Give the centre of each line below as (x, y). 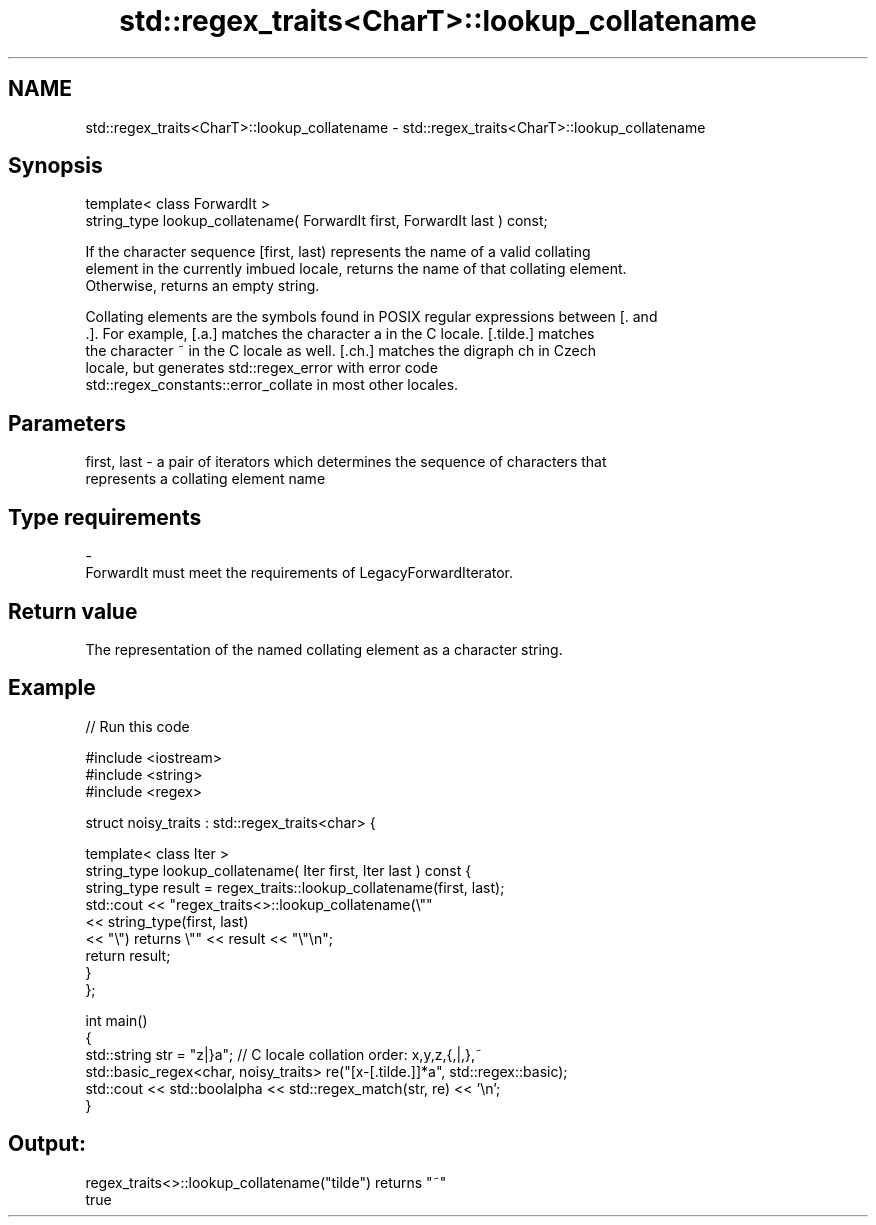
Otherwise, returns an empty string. (202, 286)
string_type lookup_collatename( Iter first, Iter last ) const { (278, 870)
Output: (47, 1144)
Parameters (67, 423)
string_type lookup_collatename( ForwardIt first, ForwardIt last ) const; (316, 221)
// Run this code (137, 726)
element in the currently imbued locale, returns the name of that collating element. (356, 269)
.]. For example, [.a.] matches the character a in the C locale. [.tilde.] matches (340, 334)
